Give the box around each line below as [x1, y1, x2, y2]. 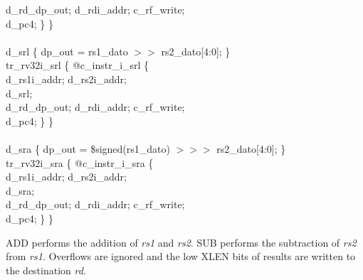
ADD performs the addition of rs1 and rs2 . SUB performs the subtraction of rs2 [6, 235, 357, 249]
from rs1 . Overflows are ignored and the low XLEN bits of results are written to [6, 249, 356, 264]
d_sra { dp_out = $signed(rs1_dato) [6, 141, 170, 156]
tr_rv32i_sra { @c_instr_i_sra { [6, 155, 154, 170]
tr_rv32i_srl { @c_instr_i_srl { [6, 58, 149, 72]
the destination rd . [6, 262, 86, 277]
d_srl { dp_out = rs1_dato [6, 43, 128, 58]
